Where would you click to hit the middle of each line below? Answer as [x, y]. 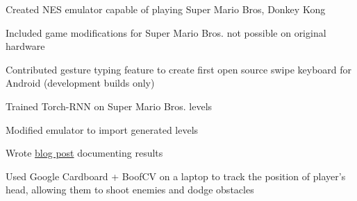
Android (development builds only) [80, 83]
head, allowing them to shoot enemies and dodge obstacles [130, 190]
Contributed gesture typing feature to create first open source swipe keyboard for [179, 69]
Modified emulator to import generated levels [102, 129]
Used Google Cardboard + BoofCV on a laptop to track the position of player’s [176, 176]
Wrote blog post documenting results [84, 153]
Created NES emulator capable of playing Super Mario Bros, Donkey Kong [166, 9]
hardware [25, 46]
